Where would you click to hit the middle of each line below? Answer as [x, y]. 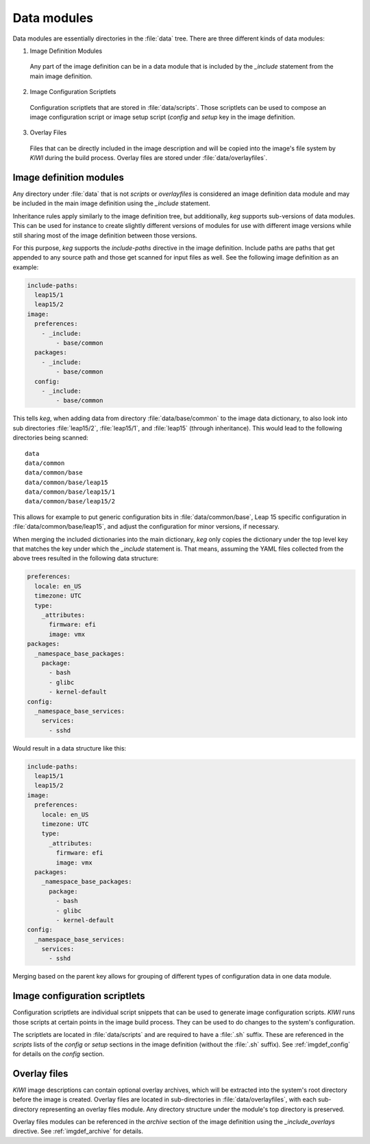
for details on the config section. [59, 1053]
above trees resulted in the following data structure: [86, 558]
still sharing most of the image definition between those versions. [105, 235]
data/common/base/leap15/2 [70, 502]
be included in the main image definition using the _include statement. [111, 203]
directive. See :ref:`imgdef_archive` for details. [78, 1131]
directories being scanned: [50, 438]
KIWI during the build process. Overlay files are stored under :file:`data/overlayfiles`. [149, 158]
